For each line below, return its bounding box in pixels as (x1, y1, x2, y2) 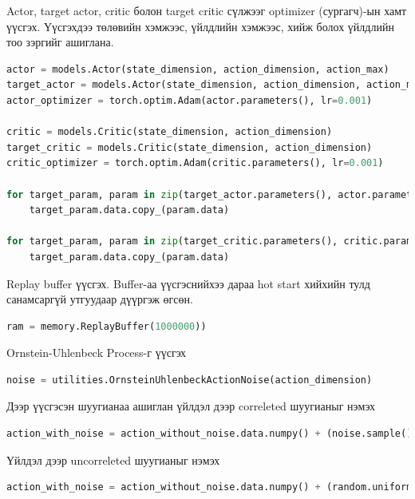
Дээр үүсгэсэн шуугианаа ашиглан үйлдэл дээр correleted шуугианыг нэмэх (6, 398, 375, 414)
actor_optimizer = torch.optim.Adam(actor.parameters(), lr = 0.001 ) (6, 94, 373, 106)
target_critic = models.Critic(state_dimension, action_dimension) (6, 141, 373, 153)
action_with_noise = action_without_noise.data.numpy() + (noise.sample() (6, 428, 413, 440)
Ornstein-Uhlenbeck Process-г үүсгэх (6, 344, 187, 361)
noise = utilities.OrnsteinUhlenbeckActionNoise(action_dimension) (6, 374, 373, 386)
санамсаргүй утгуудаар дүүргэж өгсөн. (6, 291, 193, 307)
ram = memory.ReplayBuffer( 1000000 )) (6, 320, 207, 332)
